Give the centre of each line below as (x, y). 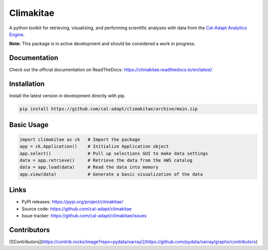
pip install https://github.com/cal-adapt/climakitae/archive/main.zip (109, 109)
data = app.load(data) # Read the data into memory (89, 167)
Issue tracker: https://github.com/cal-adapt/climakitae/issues (84, 215)
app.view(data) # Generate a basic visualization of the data (111, 174)
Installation (27, 84)
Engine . (17, 34)
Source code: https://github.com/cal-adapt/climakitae (76, 209)
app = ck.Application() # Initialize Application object (94, 147)
